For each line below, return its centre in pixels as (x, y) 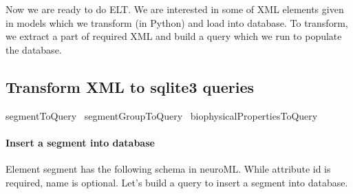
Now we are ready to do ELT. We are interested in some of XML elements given (175, 9)
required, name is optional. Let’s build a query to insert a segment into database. (177, 182)
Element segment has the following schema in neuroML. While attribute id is (168, 168)
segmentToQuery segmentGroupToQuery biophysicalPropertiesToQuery (162, 115)
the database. (34, 49)
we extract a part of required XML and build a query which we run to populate (174, 36)
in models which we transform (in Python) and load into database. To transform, (177, 22)
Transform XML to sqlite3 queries (130, 86)
